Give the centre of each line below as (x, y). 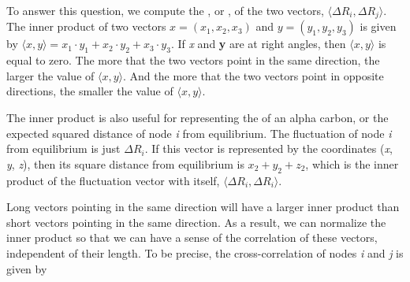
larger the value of (50, 75)
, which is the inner (352, 163)
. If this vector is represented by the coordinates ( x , (268, 148)
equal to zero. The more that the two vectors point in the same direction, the (193, 60)
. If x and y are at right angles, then (258, 44)
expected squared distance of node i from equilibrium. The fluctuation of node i (199, 133)
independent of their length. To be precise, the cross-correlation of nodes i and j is (205, 252)
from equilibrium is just (63, 148)
